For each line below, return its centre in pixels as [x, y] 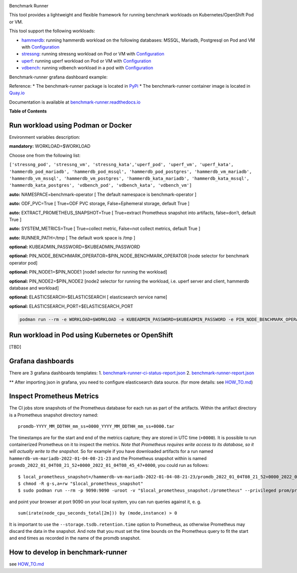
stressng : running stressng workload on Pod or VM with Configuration [93, 54]
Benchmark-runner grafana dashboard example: [58, 77]
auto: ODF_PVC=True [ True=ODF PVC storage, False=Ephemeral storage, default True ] [99, 204]
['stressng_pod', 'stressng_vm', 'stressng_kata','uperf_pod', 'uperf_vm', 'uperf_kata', [121, 165]
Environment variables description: [45, 137]
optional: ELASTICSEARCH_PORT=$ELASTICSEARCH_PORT [71, 306]
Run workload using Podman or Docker [71, 125]
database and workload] [34, 288]
